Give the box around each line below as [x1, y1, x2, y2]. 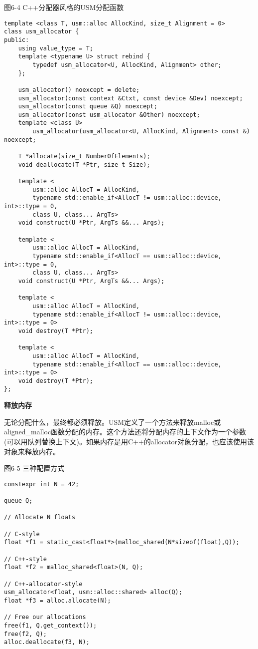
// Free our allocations [4, 614, 86, 621]
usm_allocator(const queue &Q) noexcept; [18, 103, 157, 110]
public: [4, 36, 29, 43]
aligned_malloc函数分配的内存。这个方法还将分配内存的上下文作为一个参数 [4, 426, 247, 437]
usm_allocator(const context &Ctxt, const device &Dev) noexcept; [18, 94, 243, 102]
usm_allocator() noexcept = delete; [18, 86, 140, 93]
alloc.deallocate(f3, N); [4, 639, 90, 646]
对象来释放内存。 [4, 446, 60, 456]
